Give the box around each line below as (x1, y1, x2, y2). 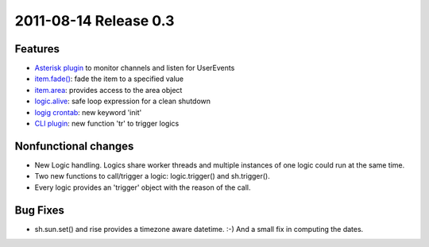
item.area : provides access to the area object (34, 85, 183, 95)
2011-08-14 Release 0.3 (14, 12, 175, 29)
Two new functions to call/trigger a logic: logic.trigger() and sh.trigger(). (34, 172, 270, 181)
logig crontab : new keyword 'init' (34, 107, 142, 117)
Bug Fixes (14, 203, 65, 217)
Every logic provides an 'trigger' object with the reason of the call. (34, 183, 251, 192)
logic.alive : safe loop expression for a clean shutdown (34, 96, 211, 106)
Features (14, 42, 60, 56)
